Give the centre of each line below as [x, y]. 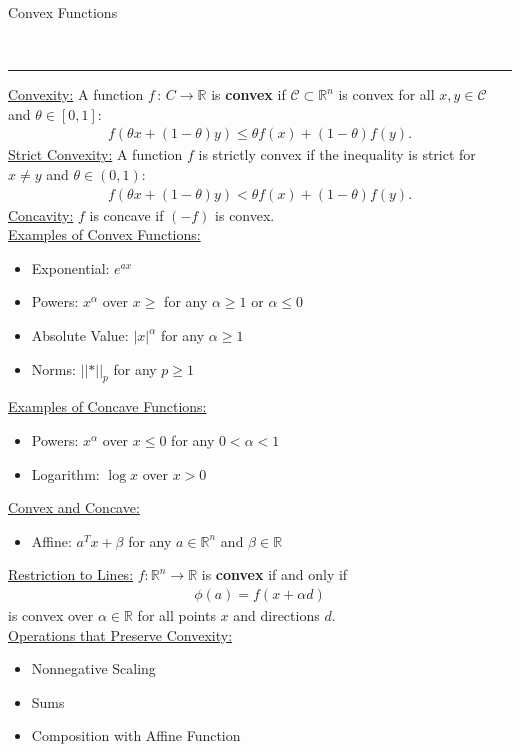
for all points [176, 614]
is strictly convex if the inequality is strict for [337, 154]
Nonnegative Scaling [93, 668]
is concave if [126, 214]
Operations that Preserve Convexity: [120, 634]
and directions [276, 614]
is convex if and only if [274, 574]
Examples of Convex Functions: [104, 234]
